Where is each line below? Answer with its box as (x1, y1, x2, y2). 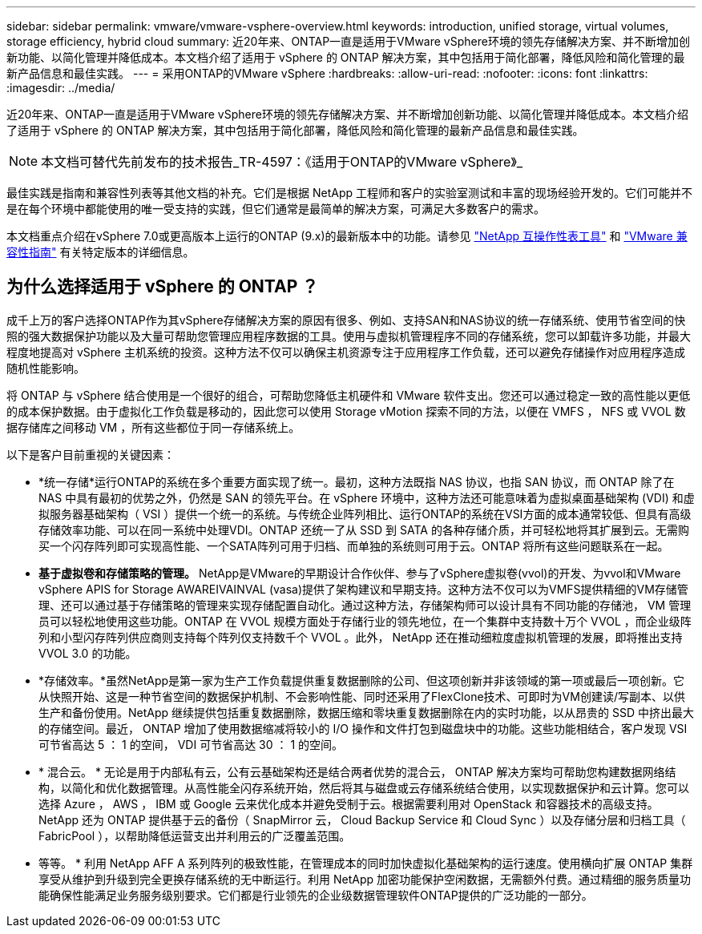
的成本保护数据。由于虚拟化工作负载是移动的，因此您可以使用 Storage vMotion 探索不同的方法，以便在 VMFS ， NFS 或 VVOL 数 (6, 404, 686, 418)
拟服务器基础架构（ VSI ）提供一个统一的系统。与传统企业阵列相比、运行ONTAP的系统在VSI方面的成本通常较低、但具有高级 (38, 506, 692, 521)
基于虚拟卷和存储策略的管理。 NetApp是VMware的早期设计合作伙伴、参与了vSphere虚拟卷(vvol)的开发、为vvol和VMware (38, 566, 681, 580)
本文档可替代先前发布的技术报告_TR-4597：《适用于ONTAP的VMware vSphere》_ (41, 154, 523, 170)
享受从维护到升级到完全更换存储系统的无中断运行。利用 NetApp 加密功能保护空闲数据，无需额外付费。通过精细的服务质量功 (38, 872, 691, 886)
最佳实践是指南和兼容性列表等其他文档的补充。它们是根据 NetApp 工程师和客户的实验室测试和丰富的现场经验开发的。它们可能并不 (6, 186, 692, 199)
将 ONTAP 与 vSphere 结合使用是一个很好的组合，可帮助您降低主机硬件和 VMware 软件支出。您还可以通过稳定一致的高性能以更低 (6, 388, 691, 402)
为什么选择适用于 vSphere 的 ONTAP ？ (6, 276, 319, 297)
